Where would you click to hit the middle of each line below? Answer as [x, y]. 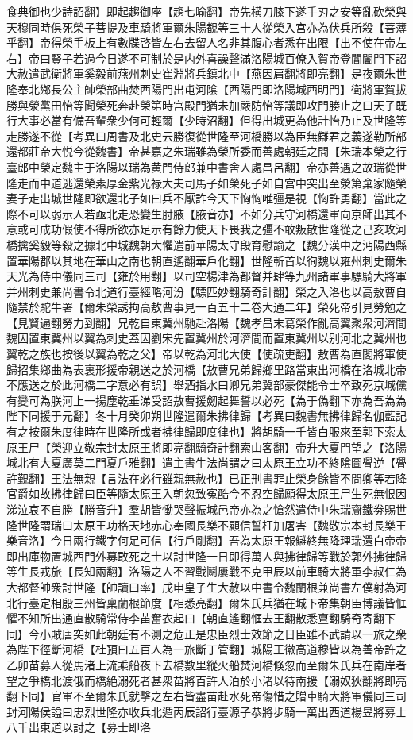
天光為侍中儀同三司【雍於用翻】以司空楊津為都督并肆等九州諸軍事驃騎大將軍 [206, 276]
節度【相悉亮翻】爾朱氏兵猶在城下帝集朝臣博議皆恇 [273, 602]
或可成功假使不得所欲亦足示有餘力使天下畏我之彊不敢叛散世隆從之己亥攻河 [212, 229]
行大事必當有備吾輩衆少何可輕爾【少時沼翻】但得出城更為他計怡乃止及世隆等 [206, 120]
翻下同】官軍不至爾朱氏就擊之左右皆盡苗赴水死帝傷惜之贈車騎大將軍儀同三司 [206, 696]
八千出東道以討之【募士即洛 [79, 727]
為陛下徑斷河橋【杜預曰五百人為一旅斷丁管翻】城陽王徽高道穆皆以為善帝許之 [206, 649]
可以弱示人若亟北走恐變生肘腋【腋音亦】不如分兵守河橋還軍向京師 [201, 213]
